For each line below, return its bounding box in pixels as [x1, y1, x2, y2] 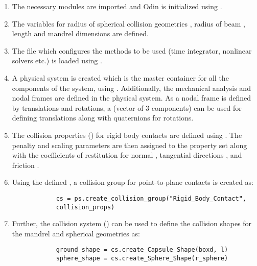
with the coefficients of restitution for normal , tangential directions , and [12, 150, 242, 160]
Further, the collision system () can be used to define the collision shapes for [12, 218, 252, 229]
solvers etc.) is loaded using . [12, 55, 102, 66]
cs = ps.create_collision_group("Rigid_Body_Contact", [56, 195, 246, 202]
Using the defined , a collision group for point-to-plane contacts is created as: [12, 177, 254, 187]
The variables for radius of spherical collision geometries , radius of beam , [12, 18, 245, 29]
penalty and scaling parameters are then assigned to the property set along [12, 139, 247, 150]
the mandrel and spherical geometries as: [12, 228, 140, 238]
